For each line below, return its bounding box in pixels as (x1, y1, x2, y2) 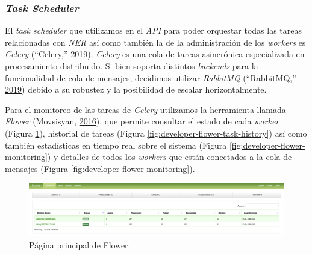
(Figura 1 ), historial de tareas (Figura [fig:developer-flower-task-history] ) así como (5, 126, 307, 139)
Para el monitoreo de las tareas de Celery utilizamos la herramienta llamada (5, 103, 286, 115)
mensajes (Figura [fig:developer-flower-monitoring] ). (5, 162, 195, 174)
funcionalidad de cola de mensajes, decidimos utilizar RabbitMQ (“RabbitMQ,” (5, 71, 296, 84)
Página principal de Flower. (29, 238, 131, 251)
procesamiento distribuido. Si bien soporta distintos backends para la (5, 60, 258, 72)
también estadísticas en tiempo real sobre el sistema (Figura (5, 138, 227, 151)
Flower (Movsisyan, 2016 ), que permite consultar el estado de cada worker (5, 115, 279, 127)
